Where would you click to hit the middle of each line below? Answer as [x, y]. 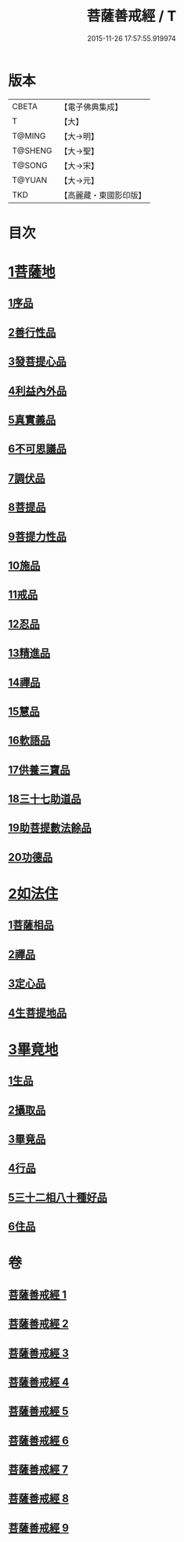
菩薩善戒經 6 [38, 1440]
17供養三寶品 [39, 769]
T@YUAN [30, 180]
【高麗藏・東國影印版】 [103, 195]
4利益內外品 [38, 391]
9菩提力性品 [37, 536]
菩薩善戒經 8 [38, 1498]
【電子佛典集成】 [91, 107]
